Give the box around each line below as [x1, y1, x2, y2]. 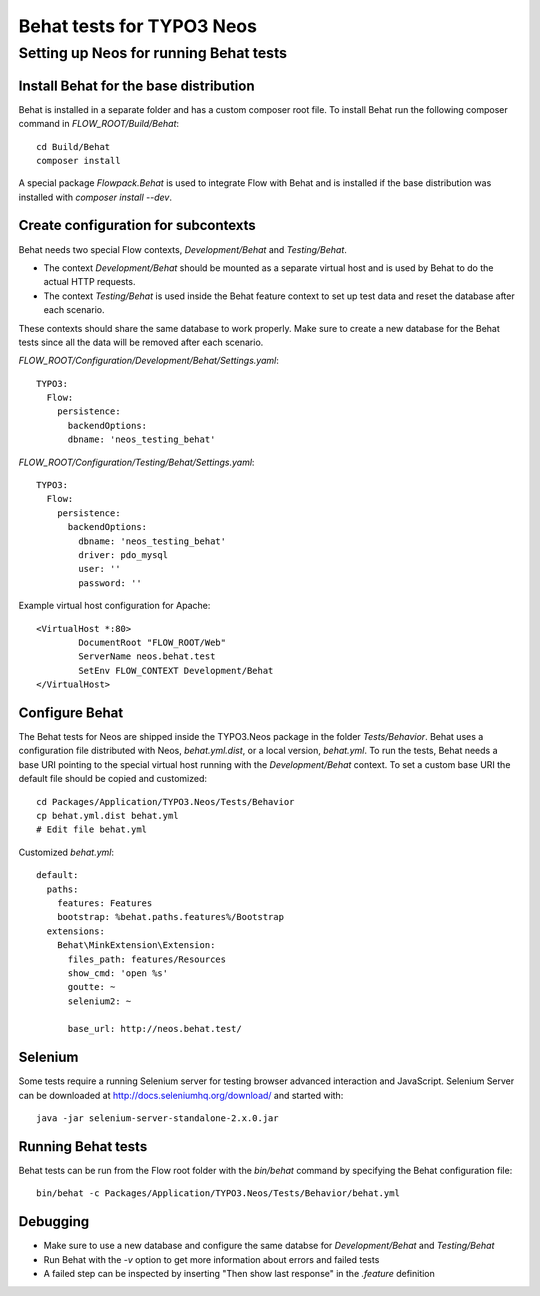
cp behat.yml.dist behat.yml [36, 810, 179, 821]
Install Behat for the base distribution [18, 77, 255, 94]
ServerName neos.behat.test [78, 651, 216, 662]
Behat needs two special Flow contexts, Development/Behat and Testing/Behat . [18, 243, 347, 255]
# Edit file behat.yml [36, 824, 148, 835]
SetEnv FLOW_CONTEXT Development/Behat [78, 665, 274, 676]
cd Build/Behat [36, 141, 111, 152]
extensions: [46, 925, 105, 937]
